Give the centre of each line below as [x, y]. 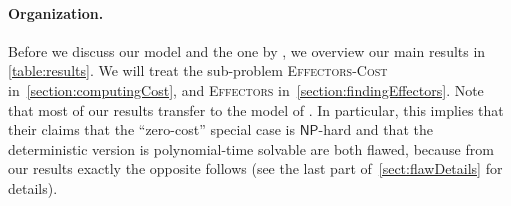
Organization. [56, 12]
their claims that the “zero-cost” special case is [151, 129]
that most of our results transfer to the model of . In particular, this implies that [256, 109]
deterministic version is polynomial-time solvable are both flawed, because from [251, 148]
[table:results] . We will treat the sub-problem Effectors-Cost [198, 70]
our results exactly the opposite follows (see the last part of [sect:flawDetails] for [255, 168]
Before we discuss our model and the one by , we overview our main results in [247, 50]
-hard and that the [375, 129]
